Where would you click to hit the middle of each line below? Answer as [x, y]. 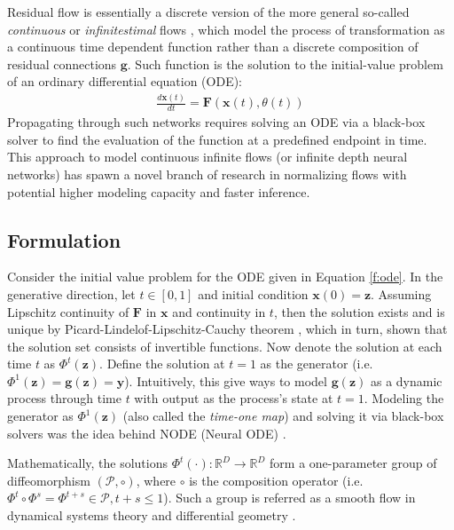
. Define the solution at [162, 364]
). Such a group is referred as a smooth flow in [290, 498]
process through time [64, 398]
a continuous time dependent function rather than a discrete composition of [213, 47]
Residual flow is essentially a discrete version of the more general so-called [208, 12]
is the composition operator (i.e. [276, 480]
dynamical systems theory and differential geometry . [152, 515]
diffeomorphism [49, 480]
